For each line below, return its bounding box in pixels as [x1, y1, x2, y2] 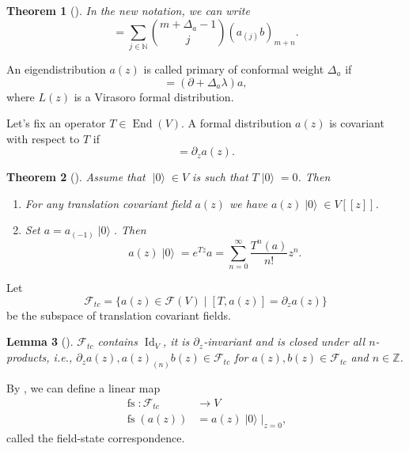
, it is [163, 333, 190, 350]
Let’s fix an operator [6, 115, 106, 131]
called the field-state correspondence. [6, 429, 185, 445]
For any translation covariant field [25, 195, 191, 211]
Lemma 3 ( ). [6, 333, 74, 350]
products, [6, 349, 50, 366]
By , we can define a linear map [6, 379, 161, 396]
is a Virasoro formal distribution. [74, 88, 234, 104]
